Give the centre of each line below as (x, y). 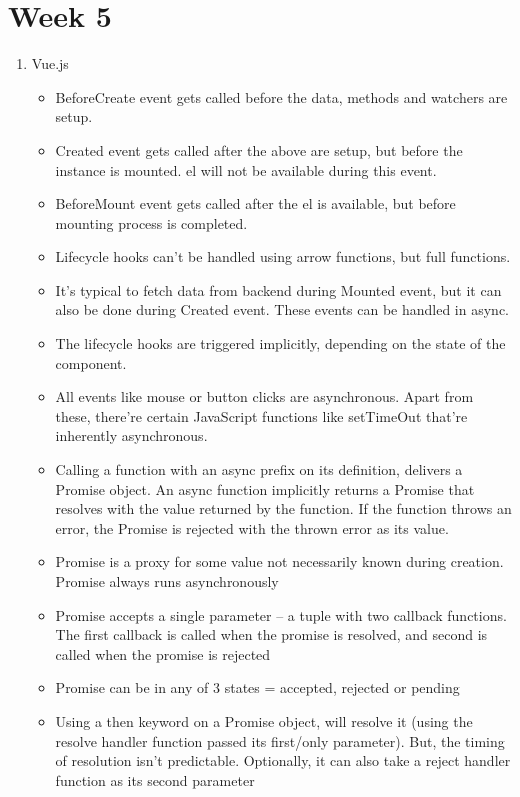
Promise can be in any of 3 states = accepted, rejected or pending (257, 687)
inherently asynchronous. (131, 435)
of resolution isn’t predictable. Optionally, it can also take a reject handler (283, 760)
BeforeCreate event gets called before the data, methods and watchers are (281, 96)
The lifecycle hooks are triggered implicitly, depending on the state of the (280, 343)
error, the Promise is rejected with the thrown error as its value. (252, 527)
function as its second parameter (155, 779)
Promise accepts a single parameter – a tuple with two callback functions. (281, 614)
